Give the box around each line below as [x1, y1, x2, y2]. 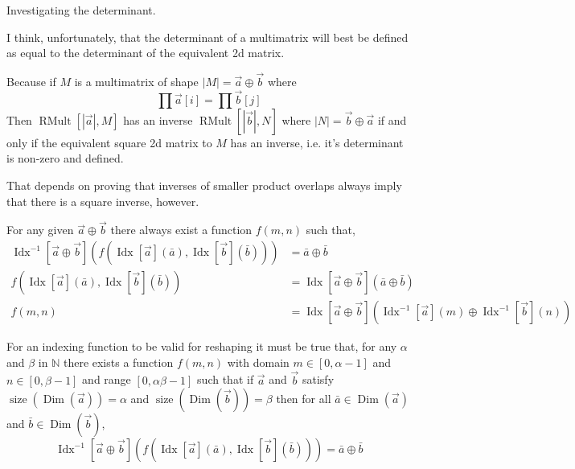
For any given [6, 221, 74, 238]
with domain [227, 353, 290, 370]
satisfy [302, 371, 335, 388]
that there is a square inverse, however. [6, 192, 199, 209]
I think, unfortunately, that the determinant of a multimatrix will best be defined [6, 28, 409, 45]
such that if [197, 371, 254, 388]
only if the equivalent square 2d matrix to [6, 134, 212, 150]
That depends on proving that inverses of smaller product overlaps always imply [6, 177, 402, 193]
